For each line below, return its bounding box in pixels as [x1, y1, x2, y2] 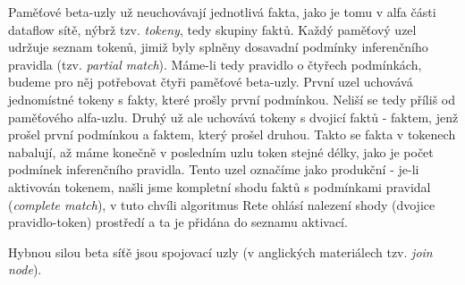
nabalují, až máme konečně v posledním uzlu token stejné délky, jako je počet [8, 142, 434, 161]
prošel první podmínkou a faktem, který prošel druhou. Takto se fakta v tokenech [8, 125, 456, 144]
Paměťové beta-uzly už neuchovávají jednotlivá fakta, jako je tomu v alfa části [8, 3, 436, 21]
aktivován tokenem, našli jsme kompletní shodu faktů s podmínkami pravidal [8, 177, 431, 196]
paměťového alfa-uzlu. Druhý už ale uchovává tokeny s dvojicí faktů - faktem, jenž [8, 107, 459, 126]
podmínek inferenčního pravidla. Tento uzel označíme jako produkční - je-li [8, 160, 419, 179]
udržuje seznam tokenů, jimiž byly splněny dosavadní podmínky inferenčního [8, 38, 428, 56]
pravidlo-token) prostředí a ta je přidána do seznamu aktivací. [8, 213, 348, 231]
